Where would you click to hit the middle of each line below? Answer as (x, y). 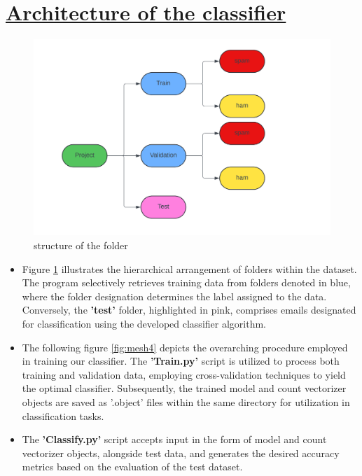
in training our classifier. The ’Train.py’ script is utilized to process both (181, 361)
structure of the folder (81, 245)
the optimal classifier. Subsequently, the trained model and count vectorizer (184, 388)
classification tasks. (63, 415)
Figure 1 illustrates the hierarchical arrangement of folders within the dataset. (189, 268)
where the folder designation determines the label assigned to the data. (174, 296)
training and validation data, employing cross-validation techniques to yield (184, 374)
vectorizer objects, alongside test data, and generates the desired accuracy (181, 453)
